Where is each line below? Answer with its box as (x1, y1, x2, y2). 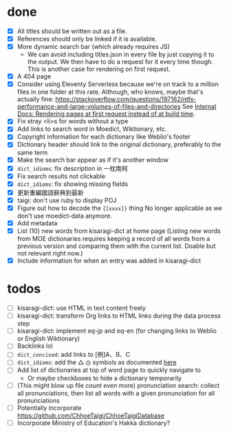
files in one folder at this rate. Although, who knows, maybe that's (17, 87, 204, 96)
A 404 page (17, 72, 52, 81)
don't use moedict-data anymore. (17, 211, 112, 220)
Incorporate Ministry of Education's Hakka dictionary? (17, 418, 171, 427)
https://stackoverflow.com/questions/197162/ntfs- (55, 95, 197, 103)
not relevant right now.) (17, 249, 84, 258)
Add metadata (17, 218, 58, 227)
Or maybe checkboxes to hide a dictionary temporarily (27, 373, 182, 382)
